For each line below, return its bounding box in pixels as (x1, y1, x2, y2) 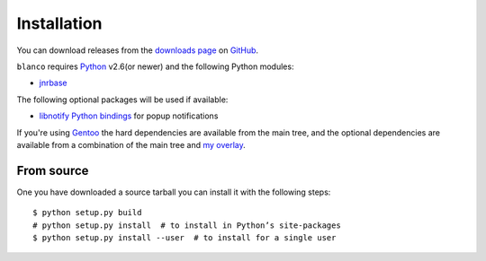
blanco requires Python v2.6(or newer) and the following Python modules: (16, 61, 294, 72)
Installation (16, 13, 103, 33)
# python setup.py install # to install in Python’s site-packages (32, 220, 341, 231)
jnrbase (39, 77, 67, 89)
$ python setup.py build (32, 207, 142, 218)
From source (16, 162, 89, 178)
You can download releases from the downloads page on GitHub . (16, 45, 259, 56)
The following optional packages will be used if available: (16, 94, 229, 105)
